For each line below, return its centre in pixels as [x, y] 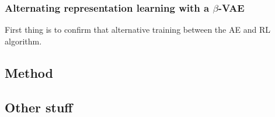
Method [29, 72]
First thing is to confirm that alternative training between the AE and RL [137, 30]
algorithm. [23, 41]
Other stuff [39, 107]
